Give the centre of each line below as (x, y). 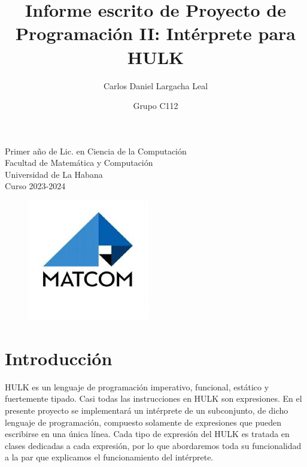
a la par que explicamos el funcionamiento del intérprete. (109, 457)
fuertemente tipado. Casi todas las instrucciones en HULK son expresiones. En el (153, 398)
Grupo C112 (156, 106)
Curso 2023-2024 (35, 186)
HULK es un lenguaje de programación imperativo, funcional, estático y (137, 386)
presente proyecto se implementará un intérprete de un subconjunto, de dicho (147, 410)
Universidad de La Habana (54, 174)
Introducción (59, 358)
